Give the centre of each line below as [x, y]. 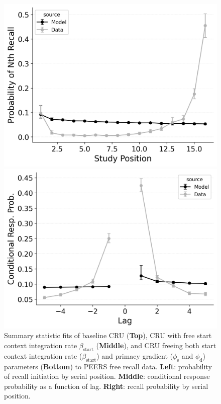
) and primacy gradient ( [135, 355]
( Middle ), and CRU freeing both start [156, 345]
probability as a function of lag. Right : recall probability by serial [106, 386]
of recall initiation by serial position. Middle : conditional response [107, 376]
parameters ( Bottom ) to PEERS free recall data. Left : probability [108, 366]
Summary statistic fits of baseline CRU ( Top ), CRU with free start [108, 335]
